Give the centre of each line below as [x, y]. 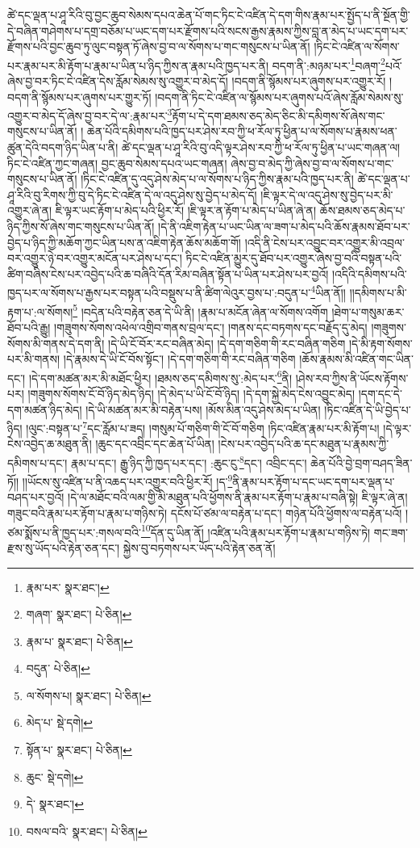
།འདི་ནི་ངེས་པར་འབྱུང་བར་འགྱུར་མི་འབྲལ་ [324, 242]
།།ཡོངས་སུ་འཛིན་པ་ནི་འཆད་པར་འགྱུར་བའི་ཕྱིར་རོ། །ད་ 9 [127, 480]
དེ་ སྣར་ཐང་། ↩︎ [55, 804]
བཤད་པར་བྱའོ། [36, 497]
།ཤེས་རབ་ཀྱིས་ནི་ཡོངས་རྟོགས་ [352, 378]
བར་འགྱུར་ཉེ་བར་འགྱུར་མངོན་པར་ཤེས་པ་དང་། [95, 258]
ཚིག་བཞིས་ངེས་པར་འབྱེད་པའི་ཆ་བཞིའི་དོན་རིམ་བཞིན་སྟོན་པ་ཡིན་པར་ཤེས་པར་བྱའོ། [168, 273]
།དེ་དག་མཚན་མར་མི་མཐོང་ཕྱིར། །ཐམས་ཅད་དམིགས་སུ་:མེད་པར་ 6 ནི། [160, 376]
